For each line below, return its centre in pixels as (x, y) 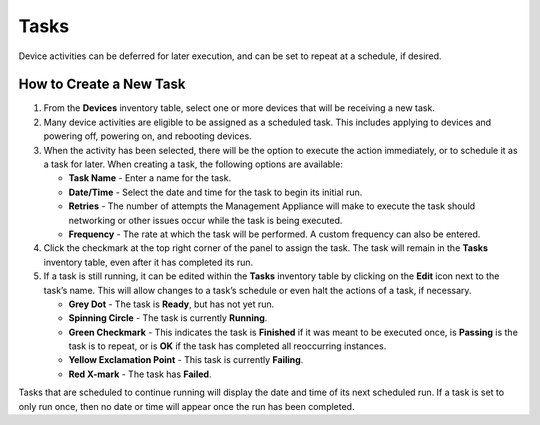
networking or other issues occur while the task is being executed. (205, 220)
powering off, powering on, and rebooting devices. (147, 136)
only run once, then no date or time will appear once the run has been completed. (186, 406)
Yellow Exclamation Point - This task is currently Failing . (186, 360)
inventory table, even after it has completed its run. (148, 262)
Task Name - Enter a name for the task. (150, 178)
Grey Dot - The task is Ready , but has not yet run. (171, 304)
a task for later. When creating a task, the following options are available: (193, 164)
